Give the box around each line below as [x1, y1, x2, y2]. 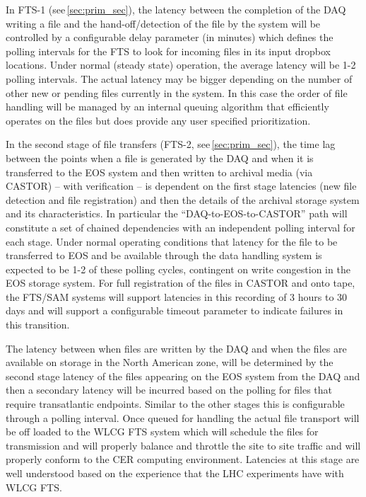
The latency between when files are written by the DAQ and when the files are [6, 341, 347, 355]
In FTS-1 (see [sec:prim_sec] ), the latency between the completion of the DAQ [6, 2, 346, 16]
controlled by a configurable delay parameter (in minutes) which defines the [6, 30, 333, 45]
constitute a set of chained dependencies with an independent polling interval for [6, 219, 355, 234]
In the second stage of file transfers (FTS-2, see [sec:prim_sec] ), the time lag [6, 137, 336, 152]
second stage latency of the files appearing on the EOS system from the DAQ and [6, 368, 360, 383]
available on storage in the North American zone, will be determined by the [6, 355, 333, 370]
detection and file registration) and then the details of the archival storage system [6, 192, 360, 207]
